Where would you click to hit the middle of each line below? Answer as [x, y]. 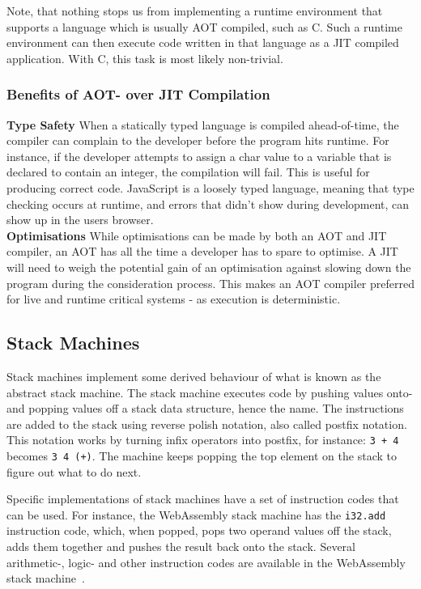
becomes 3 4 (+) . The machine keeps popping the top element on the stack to [202, 455]
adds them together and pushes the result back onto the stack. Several [181, 547]
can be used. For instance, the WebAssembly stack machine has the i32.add [196, 514]
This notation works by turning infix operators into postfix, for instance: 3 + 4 [203, 440]
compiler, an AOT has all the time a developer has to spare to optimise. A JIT [202, 251]
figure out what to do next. [74, 471]
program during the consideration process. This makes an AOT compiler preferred [210, 283]
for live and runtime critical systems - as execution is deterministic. [174, 299]
